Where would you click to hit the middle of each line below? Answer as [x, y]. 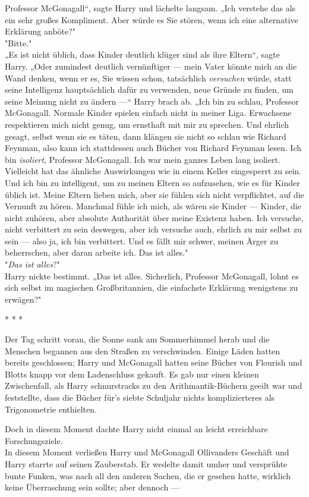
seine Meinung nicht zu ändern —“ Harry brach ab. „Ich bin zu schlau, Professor [152, 101]
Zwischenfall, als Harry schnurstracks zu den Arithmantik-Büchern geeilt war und [154, 386]
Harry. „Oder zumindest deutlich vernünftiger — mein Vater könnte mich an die [151, 66]
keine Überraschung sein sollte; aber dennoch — [92, 487]
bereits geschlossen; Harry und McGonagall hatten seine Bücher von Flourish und [154, 362]
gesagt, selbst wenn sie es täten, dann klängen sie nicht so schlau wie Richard [146, 136]
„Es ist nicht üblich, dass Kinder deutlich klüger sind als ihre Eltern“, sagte [142, 54]
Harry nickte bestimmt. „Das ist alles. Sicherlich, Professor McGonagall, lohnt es [152, 276]
